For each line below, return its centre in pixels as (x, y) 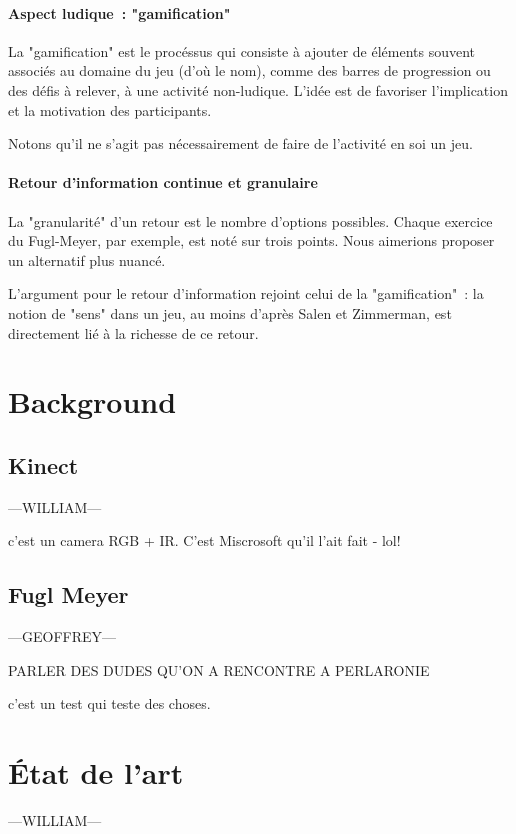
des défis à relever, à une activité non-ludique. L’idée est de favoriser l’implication (258, 89)
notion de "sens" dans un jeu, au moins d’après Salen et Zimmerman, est (230, 312)
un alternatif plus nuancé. (87, 259)
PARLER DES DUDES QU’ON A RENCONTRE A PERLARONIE (219, 669)
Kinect (43, 464)
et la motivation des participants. (110, 109)
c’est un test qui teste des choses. (109, 703)
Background (92, 401)
